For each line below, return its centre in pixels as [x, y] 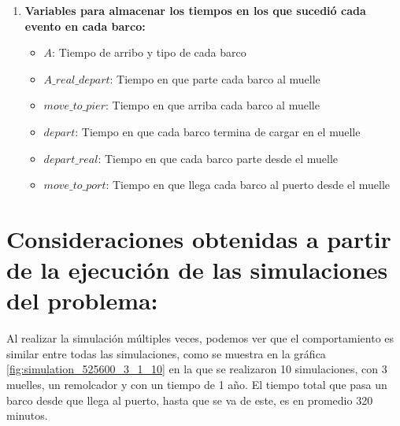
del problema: [82, 300]
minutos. [27, 415]
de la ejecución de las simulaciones [197, 270]
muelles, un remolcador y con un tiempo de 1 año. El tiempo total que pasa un [197, 385]
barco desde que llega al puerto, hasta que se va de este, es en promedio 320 [190, 400]
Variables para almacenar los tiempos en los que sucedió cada [195, 10]
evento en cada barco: [85, 26]
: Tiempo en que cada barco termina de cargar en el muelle [218, 131]
